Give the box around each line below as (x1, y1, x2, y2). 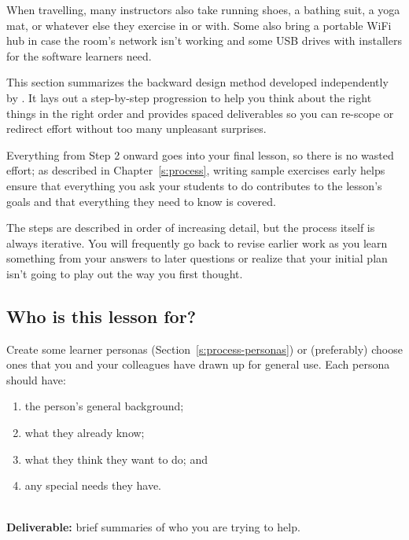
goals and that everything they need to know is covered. (6, 193, 276, 209)
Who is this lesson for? (6, 303, 197, 328)
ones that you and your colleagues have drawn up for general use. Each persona (6, 356, 390, 373)
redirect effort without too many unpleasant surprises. (6, 120, 267, 137)
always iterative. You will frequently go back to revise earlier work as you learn (6, 234, 388, 251)
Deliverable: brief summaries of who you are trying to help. (6, 519, 300, 535)
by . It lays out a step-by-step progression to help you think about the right (6, 89, 372, 105)
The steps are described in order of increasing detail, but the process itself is (6, 219, 375, 236)
